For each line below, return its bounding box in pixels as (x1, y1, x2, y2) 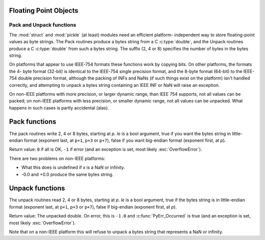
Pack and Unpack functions (9, 22, 77, 28)
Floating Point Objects (9, 6, 79, 15)
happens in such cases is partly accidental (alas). (9, 105, 109, 110)
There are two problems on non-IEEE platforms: (9, 155, 106, 161)
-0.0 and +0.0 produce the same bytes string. (21, 171, 114, 177)
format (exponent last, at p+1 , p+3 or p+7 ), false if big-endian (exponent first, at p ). (9, 204, 177, 210)
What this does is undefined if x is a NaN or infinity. (21, 164, 125, 170)
